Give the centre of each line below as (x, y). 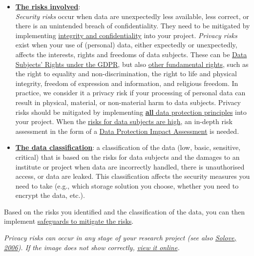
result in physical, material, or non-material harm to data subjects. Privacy (128, 102)
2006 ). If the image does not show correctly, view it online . (92, 247)
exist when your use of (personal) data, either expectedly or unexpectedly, (126, 45)
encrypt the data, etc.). (50, 195)
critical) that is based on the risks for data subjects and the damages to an (127, 157)
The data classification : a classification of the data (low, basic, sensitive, (128, 147)
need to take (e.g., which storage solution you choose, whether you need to (127, 185)
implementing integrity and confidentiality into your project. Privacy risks (126, 35)
